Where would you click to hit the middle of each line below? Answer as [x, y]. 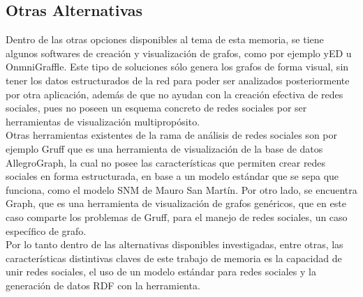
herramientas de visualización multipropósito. [103, 121]
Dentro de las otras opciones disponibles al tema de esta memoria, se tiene [165, 39]
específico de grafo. [46, 230]
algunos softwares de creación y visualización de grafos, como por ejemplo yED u [179, 53]
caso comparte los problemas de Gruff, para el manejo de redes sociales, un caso [177, 216]
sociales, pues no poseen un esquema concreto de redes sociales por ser [156, 108]
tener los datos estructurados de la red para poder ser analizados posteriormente [178, 80]
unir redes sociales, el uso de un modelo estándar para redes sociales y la [161, 272]
